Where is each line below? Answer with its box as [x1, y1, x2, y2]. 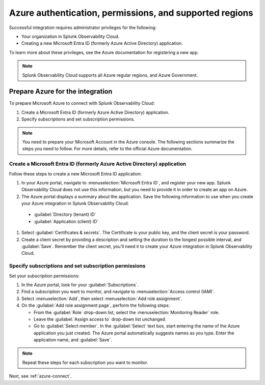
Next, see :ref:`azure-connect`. [9, 373, 72, 379]
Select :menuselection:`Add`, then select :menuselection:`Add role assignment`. [21, 296, 183, 301]
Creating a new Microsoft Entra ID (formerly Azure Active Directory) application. [21, 40, 183, 46]
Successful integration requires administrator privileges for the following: [9, 25, 157, 30]
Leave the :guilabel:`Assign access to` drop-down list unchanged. [33, 316, 166, 322]
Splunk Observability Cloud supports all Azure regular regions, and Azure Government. [22, 72, 198, 78]
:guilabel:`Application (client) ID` [33, 218, 99, 224]
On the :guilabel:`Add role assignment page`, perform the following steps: [21, 302, 170, 308]
